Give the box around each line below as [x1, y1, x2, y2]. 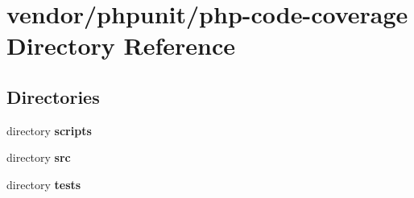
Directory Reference [6, 29, 236, 62]
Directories [6, 84, 100, 109]
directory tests [6, 175, 81, 192]
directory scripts [6, 122, 92, 138]
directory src [6, 149, 71, 166]
